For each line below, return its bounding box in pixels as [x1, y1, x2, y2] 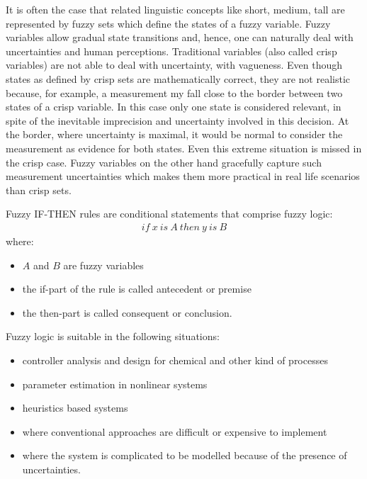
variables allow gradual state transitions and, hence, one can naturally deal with [6, 30, 354, 45]
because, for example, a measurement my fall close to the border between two [6, 85, 343, 100]
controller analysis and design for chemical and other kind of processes [22, 352, 328, 367]
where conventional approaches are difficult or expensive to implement [22, 424, 327, 439]
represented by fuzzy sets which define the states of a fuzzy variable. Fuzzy [6, 16, 331, 30]
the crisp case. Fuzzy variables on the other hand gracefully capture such [6, 154, 322, 169]
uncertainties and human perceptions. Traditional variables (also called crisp [6, 43, 337, 58]
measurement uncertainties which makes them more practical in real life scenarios [6, 169, 360, 184]
